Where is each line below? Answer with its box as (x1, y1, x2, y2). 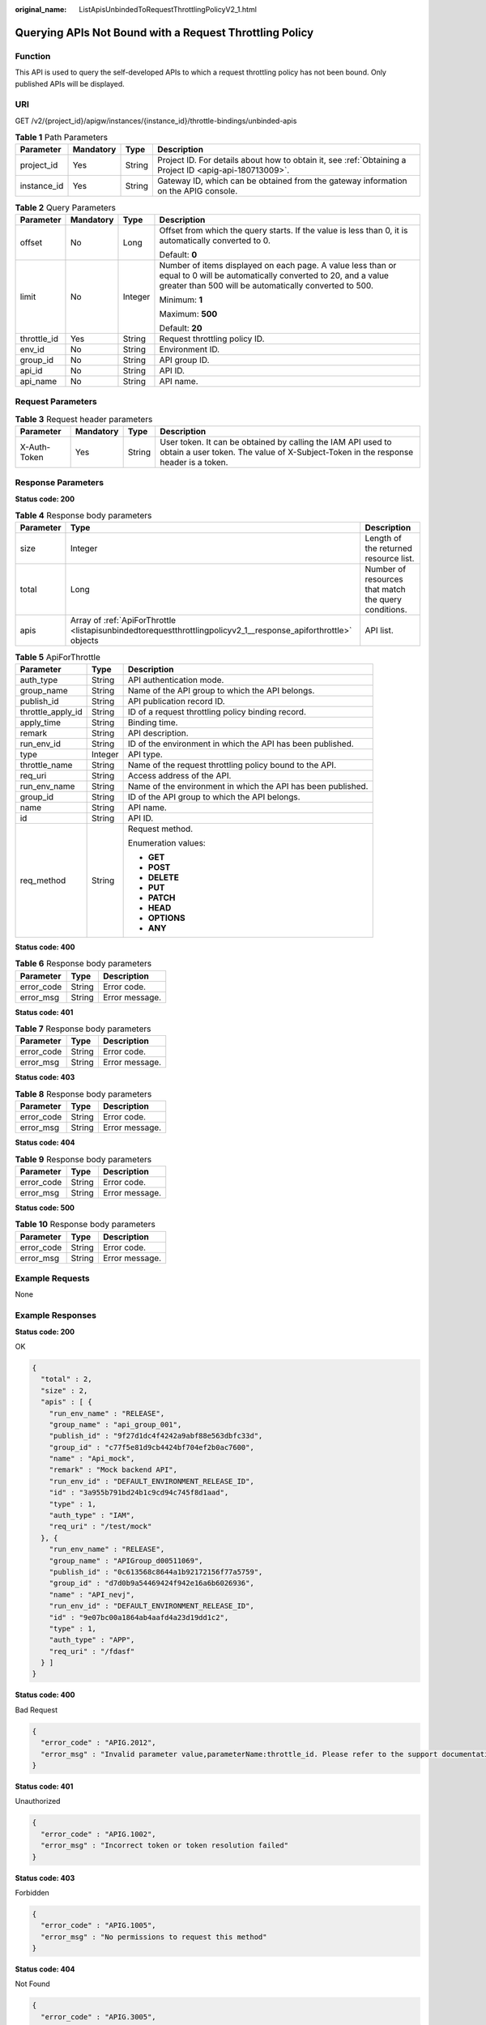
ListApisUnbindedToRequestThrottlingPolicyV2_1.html (79, 5, 257, 14)
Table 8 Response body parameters (15, 1088, 152, 1099)
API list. (364, 625, 394, 636)
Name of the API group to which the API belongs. (127, 684, 315, 696)
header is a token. (159, 456, 228, 467)
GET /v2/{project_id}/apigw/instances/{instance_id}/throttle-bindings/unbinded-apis (15, 116, 297, 126)
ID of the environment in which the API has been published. (127, 738, 354, 749)
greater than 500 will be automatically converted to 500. (159, 279, 374, 291)
